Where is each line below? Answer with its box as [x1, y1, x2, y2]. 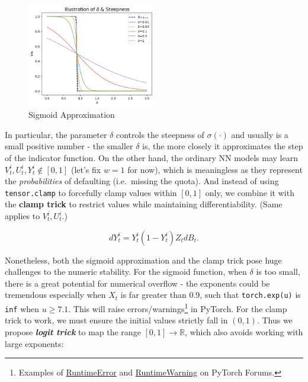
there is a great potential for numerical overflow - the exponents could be [5, 277, 270, 289]
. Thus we [256, 314, 293, 326]
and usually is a [231, 128, 288, 140]
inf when [5, 302, 40, 314]
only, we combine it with [205, 186, 294, 198]
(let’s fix [70, 163, 101, 175]
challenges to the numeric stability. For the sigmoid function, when [5, 265, 247, 278]
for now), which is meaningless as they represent [127, 163, 303, 175]
